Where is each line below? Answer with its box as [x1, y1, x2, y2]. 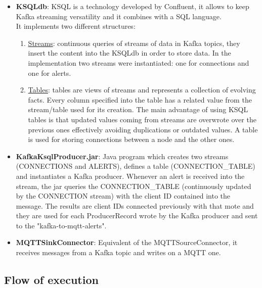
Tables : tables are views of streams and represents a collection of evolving [28, 84, 256, 95]
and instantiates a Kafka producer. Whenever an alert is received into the [16, 170, 245, 181]
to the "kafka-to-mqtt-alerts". [16, 220, 107, 230]
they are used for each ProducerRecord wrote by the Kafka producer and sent [16, 210, 258, 221]
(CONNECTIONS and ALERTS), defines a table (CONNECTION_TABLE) [16, 161, 255, 171]
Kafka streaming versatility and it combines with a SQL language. [16, 11, 222, 21]
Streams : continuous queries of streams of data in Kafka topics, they [28, 37, 240, 48]
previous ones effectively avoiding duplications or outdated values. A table [28, 124, 258, 134]
